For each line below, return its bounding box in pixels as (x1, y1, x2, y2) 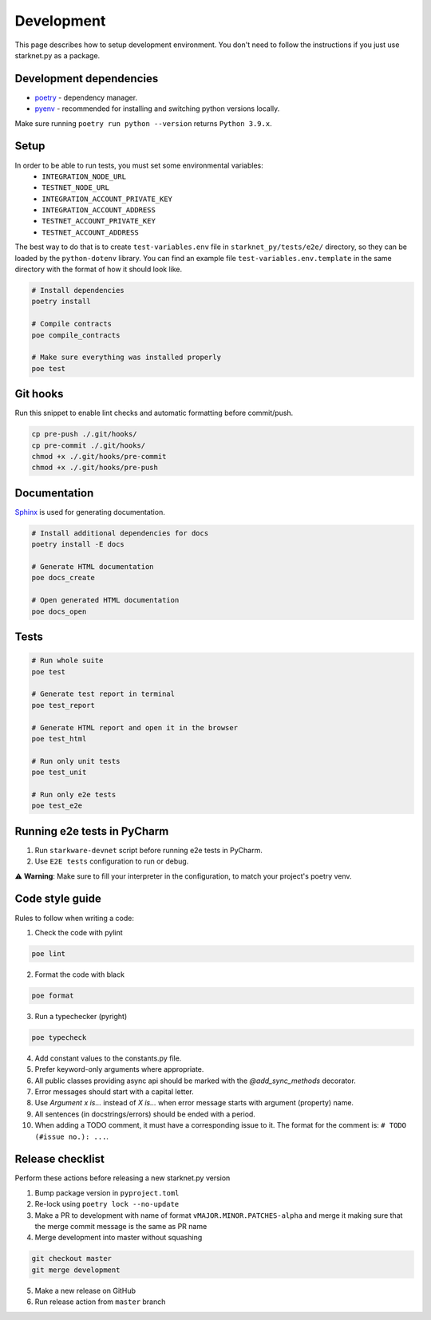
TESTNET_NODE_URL (42, 184, 109, 192)
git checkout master (31, 1254, 112, 1263)
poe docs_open (31, 607, 87, 616)
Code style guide (14, 892, 101, 906)
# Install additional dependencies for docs (31, 528, 209, 538)
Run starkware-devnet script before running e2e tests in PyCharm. (34, 845, 263, 855)
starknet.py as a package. (14, 50, 101, 60)
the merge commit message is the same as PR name (34, 1222, 208, 1231)
